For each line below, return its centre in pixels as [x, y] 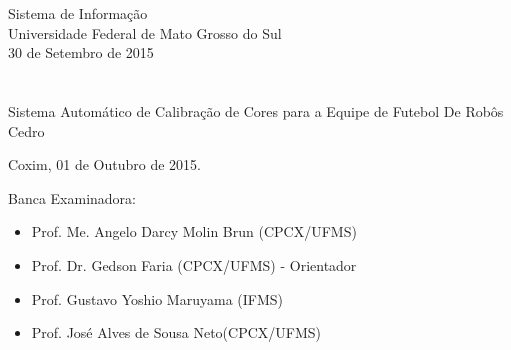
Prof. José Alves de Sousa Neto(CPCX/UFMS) [176, 332]
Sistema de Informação [78, 13]
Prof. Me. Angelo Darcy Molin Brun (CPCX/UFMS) [194, 231]
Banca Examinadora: [72, 197]
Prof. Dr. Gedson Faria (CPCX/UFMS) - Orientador [194, 264]
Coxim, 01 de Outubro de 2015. [104, 164]
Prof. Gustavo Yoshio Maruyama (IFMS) [157, 298]
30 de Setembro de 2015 [81, 52]
